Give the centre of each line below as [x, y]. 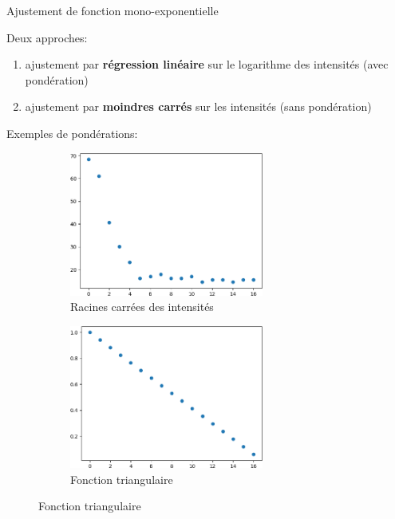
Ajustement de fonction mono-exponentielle [113, 10]
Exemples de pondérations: [72, 133]
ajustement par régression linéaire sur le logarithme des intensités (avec [207, 64]
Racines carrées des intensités [142, 307]
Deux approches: [47, 37]
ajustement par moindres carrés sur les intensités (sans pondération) [198, 106]
